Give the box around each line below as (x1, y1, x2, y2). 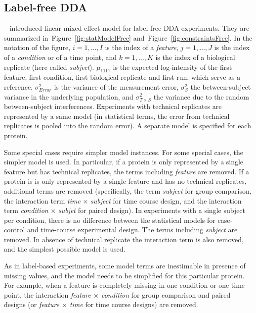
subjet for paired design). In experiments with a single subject (58, 205, 246, 215)
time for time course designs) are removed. (69, 299, 198, 310)
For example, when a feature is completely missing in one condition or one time (4, 280, 245, 290)
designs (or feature (4, 299, 59, 310)
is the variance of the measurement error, (54, 81, 179, 92)
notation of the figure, (4, 42, 71, 52)
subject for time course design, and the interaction (90, 195, 242, 206)
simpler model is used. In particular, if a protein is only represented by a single (4, 156, 244, 167)
